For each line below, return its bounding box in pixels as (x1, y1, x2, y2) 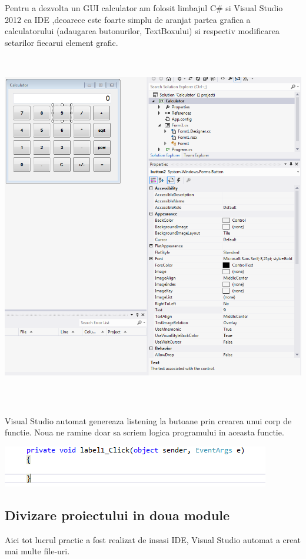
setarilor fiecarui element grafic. (5, 36, 118, 48)
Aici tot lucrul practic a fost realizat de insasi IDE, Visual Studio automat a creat (5, 533, 301, 545)
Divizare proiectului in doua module (5, 505, 230, 524)
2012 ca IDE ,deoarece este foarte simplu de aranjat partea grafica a (5, 13, 251, 25)
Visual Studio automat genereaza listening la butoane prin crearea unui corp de (5, 414, 292, 427)
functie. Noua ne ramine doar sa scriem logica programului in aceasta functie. (5, 426, 284, 438)
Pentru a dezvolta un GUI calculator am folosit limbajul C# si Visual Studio (5, 2, 283, 14)
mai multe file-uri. (5, 545, 70, 557)
